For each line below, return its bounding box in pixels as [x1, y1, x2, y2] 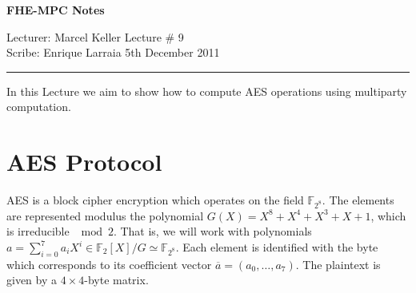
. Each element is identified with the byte [175, 239, 378, 255]
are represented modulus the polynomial [6, 207, 204, 224]
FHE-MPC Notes [6, 2, 105, 18]
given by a [6, 271, 57, 288]
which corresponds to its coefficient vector [6, 255, 212, 272]
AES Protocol [6, 145, 162, 178]
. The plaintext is [295, 255, 381, 272]
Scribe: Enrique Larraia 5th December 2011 [6, 44, 220, 61]
